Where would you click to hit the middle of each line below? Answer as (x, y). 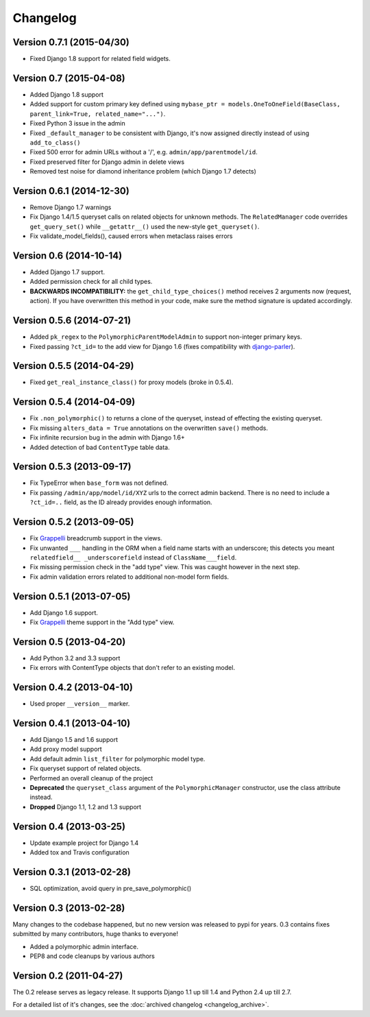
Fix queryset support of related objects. (86, 769)
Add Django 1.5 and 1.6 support (74, 740)
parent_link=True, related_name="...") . (98, 114)
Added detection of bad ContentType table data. (100, 447)
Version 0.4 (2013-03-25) (69, 826)
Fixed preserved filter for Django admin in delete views (107, 162)
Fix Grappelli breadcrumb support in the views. (96, 538)
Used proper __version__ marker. (80, 704)
